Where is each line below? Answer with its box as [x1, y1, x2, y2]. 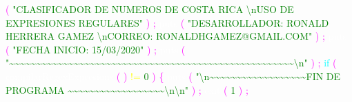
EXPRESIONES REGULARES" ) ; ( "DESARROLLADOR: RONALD [6, 15, 329, 29]
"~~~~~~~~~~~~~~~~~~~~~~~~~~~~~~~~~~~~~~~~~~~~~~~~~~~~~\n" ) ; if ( [6, 55, 337, 70]
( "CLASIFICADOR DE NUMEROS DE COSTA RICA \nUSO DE [6, 2, 294, 16]
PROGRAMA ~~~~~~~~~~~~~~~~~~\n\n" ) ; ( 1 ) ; [6, 82, 248, 97]
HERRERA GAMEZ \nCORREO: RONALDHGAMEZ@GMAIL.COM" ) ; [6, 29, 325, 43]
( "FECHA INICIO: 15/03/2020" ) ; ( [6, 42, 186, 56]
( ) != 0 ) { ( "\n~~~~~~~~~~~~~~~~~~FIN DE [116, 68, 341, 83]
